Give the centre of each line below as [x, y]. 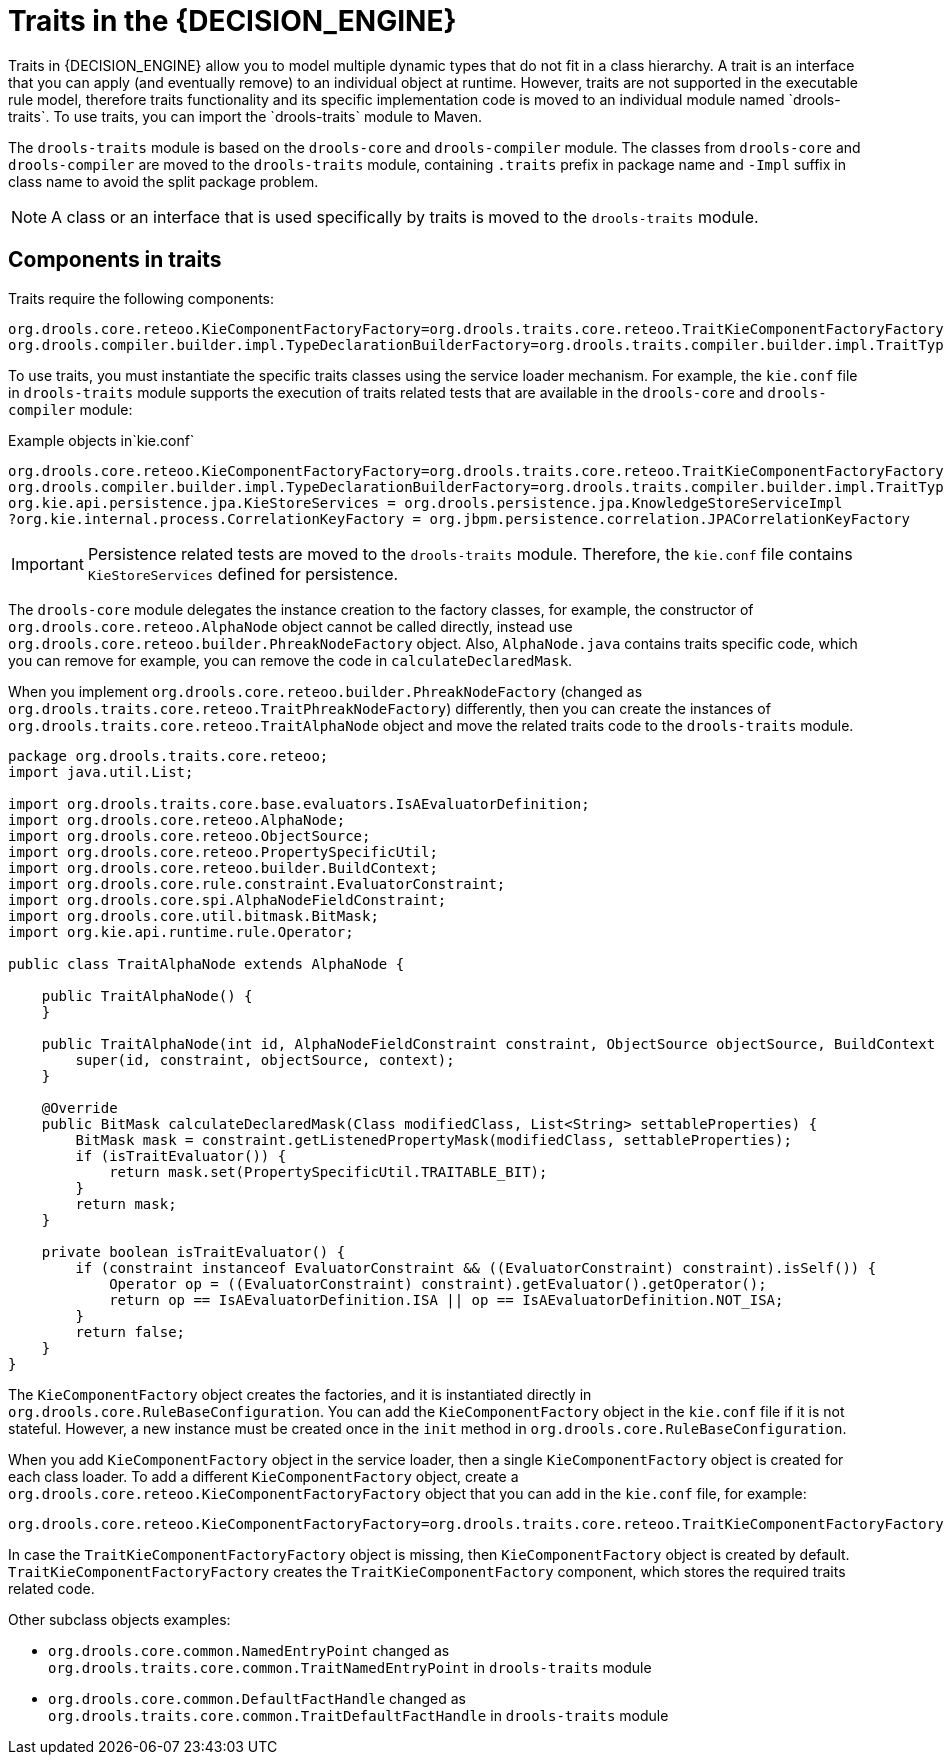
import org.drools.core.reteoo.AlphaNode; [177, 819]
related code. [51, 1588]
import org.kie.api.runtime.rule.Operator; [181, 931]
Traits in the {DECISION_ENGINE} [232, 21]
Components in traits [115, 260]
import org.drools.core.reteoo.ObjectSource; [189, 835]
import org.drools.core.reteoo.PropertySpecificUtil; [223, 851]
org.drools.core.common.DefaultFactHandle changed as [257, 1698]
